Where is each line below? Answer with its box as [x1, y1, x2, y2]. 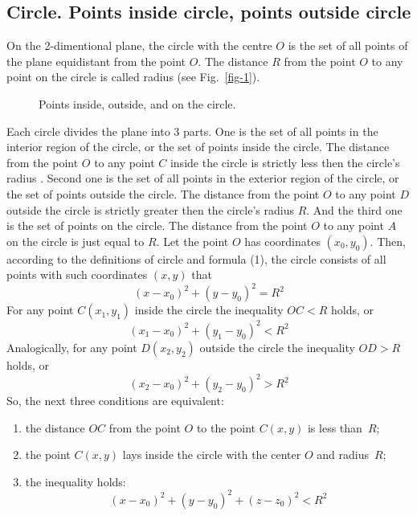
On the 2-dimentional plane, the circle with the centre [6, 37, 272, 54]
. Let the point [156, 232, 229, 249]
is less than [307, 419, 362, 436]
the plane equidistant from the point [6, 52, 186, 69]
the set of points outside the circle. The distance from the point [6, 185, 320, 202]
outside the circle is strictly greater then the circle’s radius [6, 201, 294, 218]
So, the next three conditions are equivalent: [6, 392, 224, 409]
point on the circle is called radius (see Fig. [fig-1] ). [6, 68, 260, 85]
